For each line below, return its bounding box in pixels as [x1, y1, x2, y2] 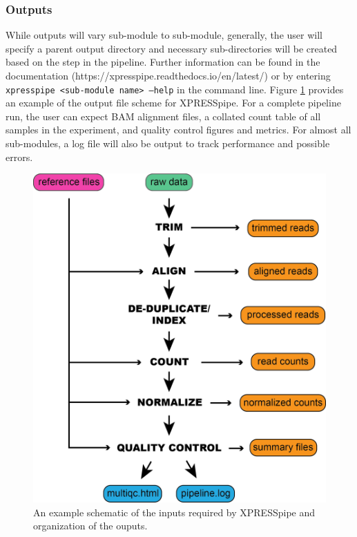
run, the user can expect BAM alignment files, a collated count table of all [6, 109, 321, 123]
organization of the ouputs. [33, 518, 148, 533]
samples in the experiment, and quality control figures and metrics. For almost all [6, 122, 351, 137]
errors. [6, 149, 33, 164]
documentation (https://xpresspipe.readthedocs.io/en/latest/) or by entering [6, 68, 331, 82]
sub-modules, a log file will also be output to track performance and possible [6, 136, 330, 151]
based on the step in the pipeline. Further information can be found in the [6, 55, 320, 69]
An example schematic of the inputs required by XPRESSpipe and [33, 505, 316, 519]
